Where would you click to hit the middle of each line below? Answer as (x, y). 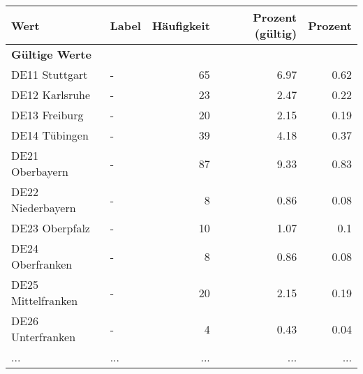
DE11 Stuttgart (50, 74)
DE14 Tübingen (50, 135)
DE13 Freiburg (47, 115)
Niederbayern (44, 208)
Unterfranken (44, 337)
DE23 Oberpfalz (51, 228)
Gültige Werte (51, 54)
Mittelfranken (45, 300)
